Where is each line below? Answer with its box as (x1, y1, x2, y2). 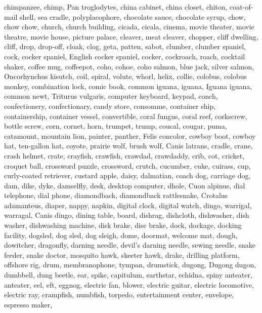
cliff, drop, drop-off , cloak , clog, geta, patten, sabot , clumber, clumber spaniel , (4, 41, 246, 52)
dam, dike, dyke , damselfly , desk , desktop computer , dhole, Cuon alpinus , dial (4, 180, 245, 190)
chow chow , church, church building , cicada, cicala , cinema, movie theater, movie (4, 21, 254, 32)
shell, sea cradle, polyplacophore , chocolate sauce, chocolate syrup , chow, (20, 11, 246, 22)
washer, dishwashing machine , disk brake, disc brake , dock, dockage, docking (4, 220, 242, 230)
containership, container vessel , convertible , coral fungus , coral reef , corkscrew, (4, 110, 247, 121)
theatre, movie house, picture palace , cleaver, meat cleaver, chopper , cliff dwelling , (4, 31, 258, 42)
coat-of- (230, 2, 253, 12)
